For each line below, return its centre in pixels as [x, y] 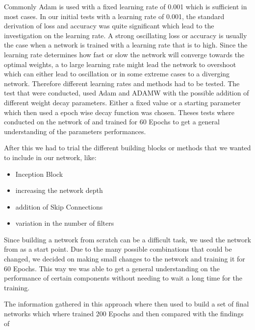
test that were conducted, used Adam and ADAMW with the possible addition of [127, 93]
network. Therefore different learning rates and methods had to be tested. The [122, 83]
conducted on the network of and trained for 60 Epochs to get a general [112, 122]
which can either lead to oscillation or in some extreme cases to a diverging [117, 74]
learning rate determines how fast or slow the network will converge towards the [124, 54]
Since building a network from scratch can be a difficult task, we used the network [127, 239]
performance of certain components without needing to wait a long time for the [123, 278]
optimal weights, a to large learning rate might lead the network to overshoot [120, 64]
